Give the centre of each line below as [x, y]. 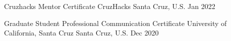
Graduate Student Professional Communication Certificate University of [115, 23]
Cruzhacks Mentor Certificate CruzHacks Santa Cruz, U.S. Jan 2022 [110, 6]
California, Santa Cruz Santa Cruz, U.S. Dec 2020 [81, 33]
